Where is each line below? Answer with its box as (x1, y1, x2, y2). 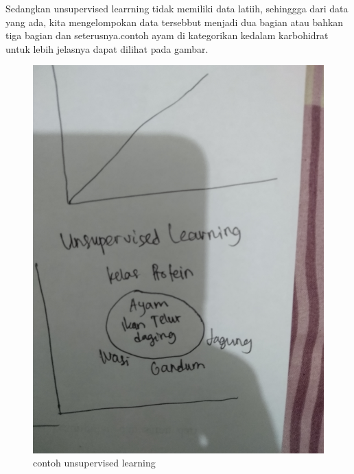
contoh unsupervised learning (33, 455, 156, 470)
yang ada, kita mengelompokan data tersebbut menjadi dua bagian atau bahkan (5, 14, 344, 29)
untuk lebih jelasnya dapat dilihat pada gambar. (5, 41, 209, 56)
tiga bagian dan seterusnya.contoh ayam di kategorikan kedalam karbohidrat (5, 28, 329, 43)
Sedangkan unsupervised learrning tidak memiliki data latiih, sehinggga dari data (5, 1, 349, 15)
